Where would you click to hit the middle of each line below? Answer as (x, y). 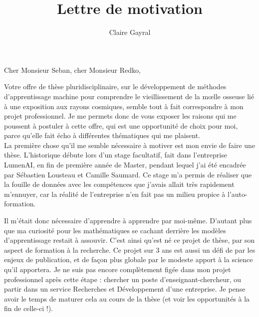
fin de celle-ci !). (28, 308)
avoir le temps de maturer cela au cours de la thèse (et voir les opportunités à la (127, 298)
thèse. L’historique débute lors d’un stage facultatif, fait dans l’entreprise (116, 155)
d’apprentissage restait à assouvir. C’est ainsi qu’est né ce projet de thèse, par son (129, 240)
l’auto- (237, 194)
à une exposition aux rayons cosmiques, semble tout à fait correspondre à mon (124, 106)
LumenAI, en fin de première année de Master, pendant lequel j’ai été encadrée (125, 165)
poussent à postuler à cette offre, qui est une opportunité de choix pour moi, (121, 125)
